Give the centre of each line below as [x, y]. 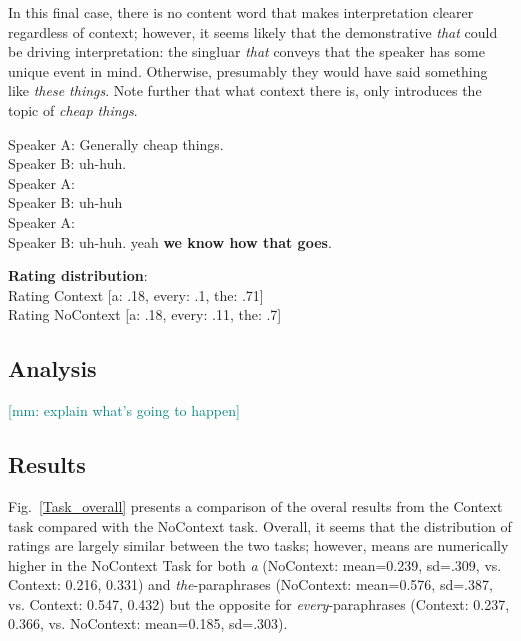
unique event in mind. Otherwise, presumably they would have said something [248, 70]
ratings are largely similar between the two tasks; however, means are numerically [258, 545]
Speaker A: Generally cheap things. [116, 143]
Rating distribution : [78, 275]
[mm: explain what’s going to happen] [124, 410]
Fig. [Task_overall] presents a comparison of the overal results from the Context [255, 505]
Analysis [52, 368]
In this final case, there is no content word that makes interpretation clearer [241, 12]
